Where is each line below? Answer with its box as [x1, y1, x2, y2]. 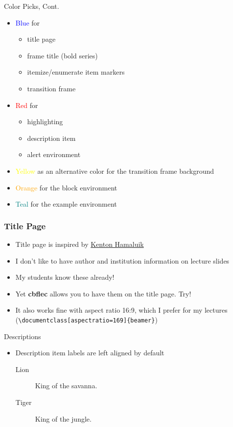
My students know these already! [15, 272, 115, 282]
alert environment [27, 149, 81, 160]
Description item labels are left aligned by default [15, 347, 164, 358]
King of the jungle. [35, 413, 92, 424]
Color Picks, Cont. [4, 1, 59, 11]
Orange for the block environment [15, 182, 117, 192]
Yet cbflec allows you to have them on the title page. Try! [15, 288, 191, 298]
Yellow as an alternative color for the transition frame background [15, 165, 214, 176]
